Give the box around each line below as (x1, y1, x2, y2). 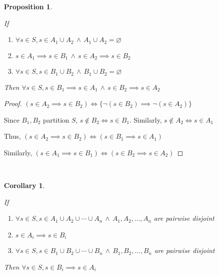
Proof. (4, 98, 22, 108)
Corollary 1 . (4, 180, 45, 190)
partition (43, 114, 69, 125)
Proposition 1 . (4, 1, 52, 11)
